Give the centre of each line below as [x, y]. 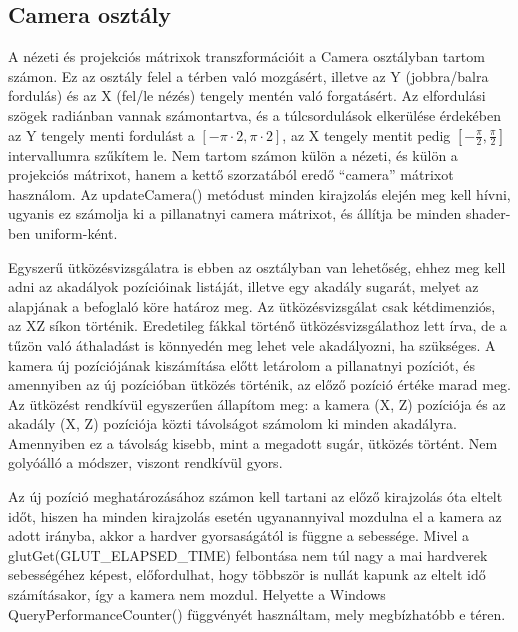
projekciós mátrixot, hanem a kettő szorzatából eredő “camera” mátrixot [231, 174]
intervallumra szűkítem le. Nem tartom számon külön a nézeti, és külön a [233, 154]
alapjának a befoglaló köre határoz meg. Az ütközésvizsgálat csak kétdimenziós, [252, 305]
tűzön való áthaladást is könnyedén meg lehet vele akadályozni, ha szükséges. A [252, 344]
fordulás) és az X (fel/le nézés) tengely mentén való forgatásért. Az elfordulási [247, 95]
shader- [488, 213]
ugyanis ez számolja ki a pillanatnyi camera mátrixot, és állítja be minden [235, 213]
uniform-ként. [76, 232]
